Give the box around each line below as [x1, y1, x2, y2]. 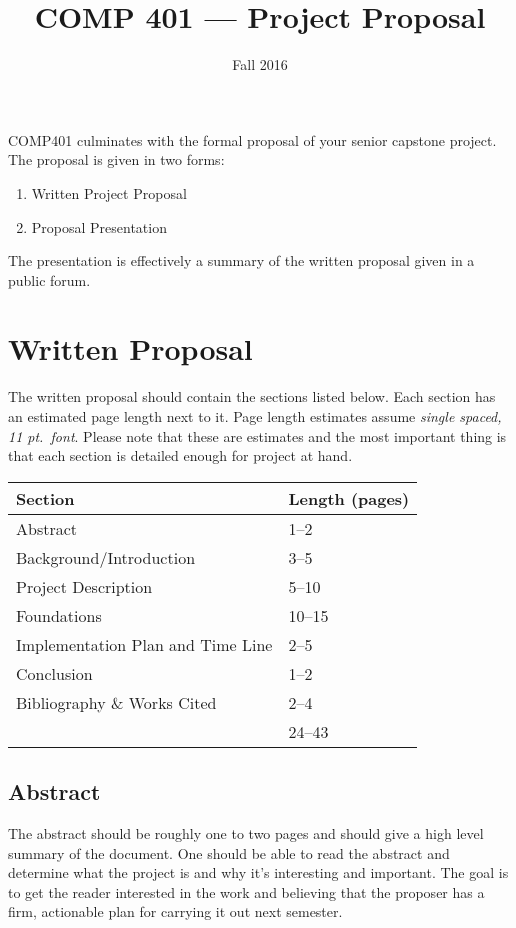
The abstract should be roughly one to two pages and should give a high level [8, 822, 484, 843]
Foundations [16, 603, 102, 627]
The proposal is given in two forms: [8, 149, 225, 170]
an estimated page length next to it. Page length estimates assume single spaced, [8, 406, 502, 426]
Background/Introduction [16, 545, 196, 569]
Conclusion [16, 661, 93, 685]
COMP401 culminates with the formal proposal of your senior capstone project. [8, 129, 497, 150]
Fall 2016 [232, 54, 288, 75]
